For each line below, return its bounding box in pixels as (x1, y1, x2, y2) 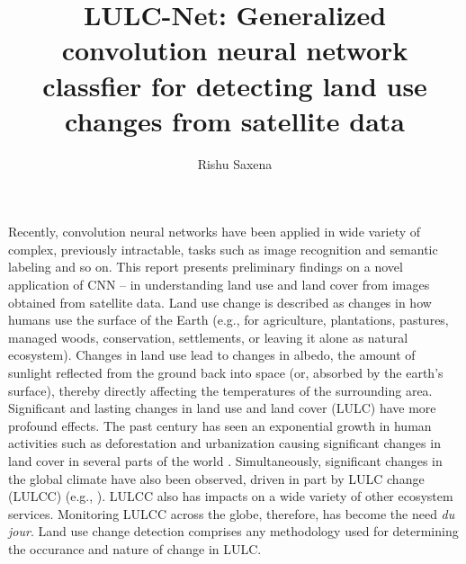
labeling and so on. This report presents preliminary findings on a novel (8, 257, 403, 276)
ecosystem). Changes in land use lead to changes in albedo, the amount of (8, 345, 416, 364)
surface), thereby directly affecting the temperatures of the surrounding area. (8, 380, 433, 399)
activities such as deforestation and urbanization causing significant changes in (8, 434, 441, 452)
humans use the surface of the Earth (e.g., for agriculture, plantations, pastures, (8, 310, 449, 329)
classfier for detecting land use (42, 67, 427, 103)
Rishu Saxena (197, 154, 273, 173)
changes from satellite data (64, 102, 406, 139)
